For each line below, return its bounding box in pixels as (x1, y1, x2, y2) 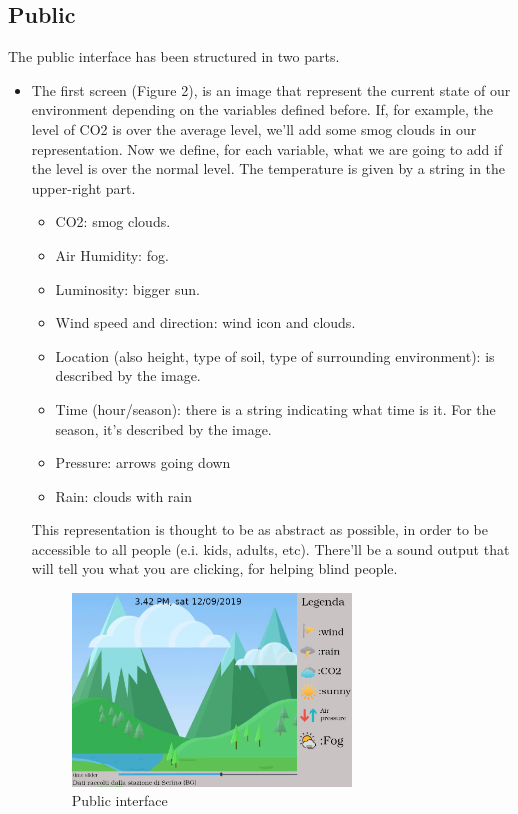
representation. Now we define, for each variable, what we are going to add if (31, 138, 503, 159)
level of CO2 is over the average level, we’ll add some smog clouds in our (31, 118, 477, 139)
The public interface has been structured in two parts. (8, 46, 340, 67)
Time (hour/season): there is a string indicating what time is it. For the (55, 398, 496, 419)
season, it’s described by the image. (55, 418, 272, 439)
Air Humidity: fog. (55, 244, 169, 265)
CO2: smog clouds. (55, 211, 171, 232)
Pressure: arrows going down (55, 452, 231, 473)
